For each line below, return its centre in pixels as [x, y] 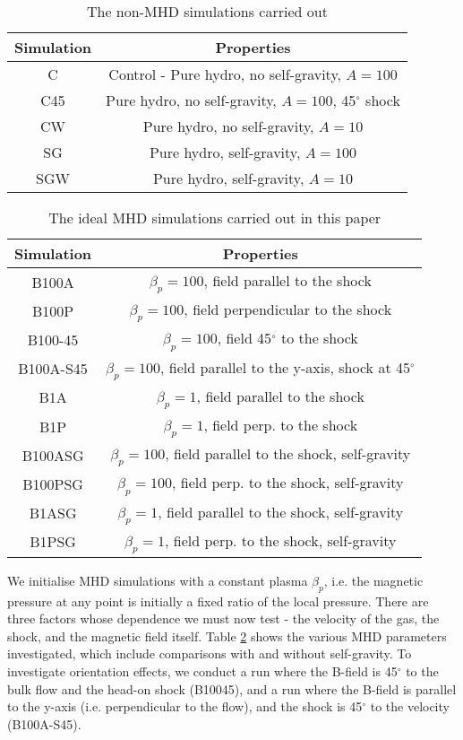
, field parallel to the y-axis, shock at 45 [285, 367]
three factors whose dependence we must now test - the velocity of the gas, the [223, 618]
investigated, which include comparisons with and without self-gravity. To [210, 653]
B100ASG [53, 455]
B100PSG [53, 483]
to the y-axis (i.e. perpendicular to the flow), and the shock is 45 [185, 706]
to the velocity [410, 706]
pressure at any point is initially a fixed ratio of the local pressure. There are [218, 601]
